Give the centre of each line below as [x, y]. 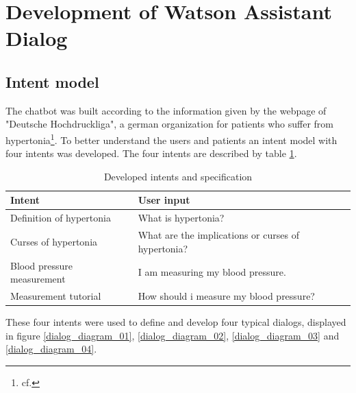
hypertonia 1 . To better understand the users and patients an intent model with [171, 139]
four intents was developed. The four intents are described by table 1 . [151, 153]
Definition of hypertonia [61, 218]
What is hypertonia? [181, 218]
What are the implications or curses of [218, 235]
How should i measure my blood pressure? [226, 295]
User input [164, 200]
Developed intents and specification [178, 176]
